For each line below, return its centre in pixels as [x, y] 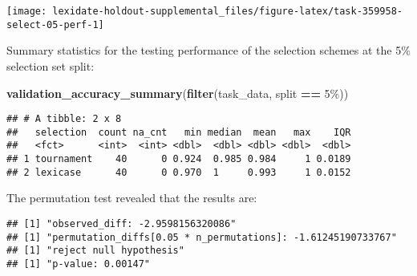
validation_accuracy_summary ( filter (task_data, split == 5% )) [178, 93]
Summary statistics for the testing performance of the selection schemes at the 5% [208, 50]
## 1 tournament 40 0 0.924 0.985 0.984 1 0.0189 [179, 159]
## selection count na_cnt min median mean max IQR [179, 132]
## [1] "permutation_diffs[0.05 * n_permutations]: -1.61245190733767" [202, 237]
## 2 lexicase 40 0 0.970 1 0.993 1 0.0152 [179, 172]
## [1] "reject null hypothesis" [95, 251]
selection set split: [51, 65]
